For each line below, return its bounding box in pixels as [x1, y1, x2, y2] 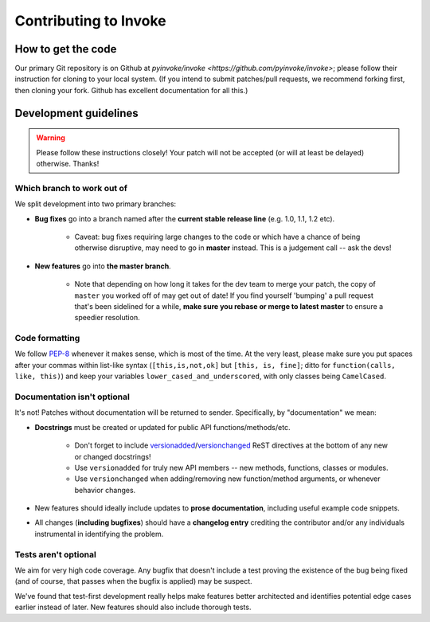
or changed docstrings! [74, 452, 151, 461]
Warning [36, 133, 65, 143]
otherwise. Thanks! [36, 159, 100, 169]
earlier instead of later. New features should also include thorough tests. [14, 602, 252, 612]
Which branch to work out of [14, 182, 127, 194]
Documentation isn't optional [14, 391, 131, 402]
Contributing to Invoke [14, 12, 166, 29]
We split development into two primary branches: [14, 199, 177, 209]
